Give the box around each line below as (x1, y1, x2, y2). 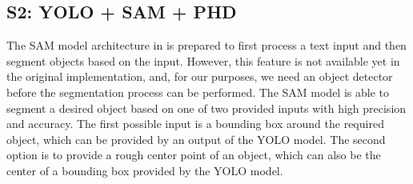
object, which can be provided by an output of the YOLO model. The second (6, 130, 386, 147)
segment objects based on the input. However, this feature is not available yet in (6, 52, 400, 69)
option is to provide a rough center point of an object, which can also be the (6, 146, 381, 163)
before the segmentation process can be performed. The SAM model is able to (6, 83, 389, 100)
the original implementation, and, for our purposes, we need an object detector (6, 68, 393, 85)
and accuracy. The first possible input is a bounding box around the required (6, 115, 384, 132)
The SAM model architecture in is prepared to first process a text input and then (6, 37, 407, 54)
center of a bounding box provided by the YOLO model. (6, 162, 283, 178)
